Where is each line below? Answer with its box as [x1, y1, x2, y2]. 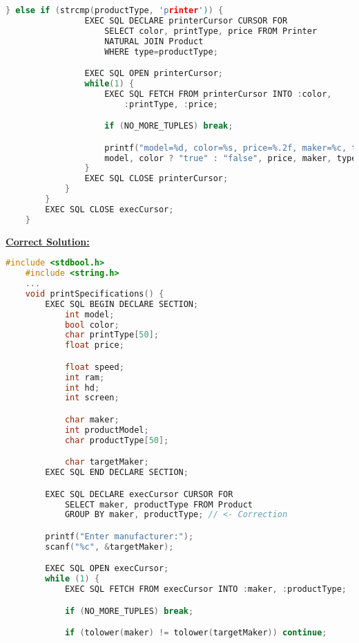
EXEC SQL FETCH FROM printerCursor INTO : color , [104, 88, 332, 99]
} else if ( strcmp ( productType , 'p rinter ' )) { [6, 6, 224, 15]
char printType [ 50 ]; [64, 330, 159, 340]
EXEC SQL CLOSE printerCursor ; [84, 174, 229, 184]
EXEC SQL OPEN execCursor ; [45, 563, 169, 574]
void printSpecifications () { [25, 288, 164, 299]
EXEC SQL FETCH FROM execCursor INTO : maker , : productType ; [64, 584, 347, 595]
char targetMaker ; [64, 457, 149, 467]
